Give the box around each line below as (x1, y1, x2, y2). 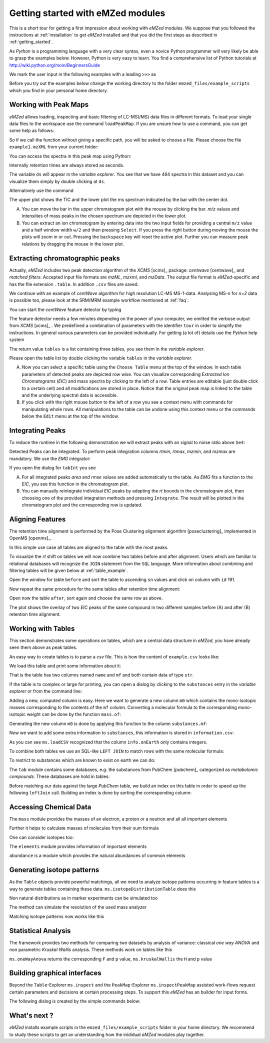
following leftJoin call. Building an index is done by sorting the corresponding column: (9, 789, 192, 795)
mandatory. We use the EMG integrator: (9, 455, 91, 461)
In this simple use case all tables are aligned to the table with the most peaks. (9, 544, 168, 550)
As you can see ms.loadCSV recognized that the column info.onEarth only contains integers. (9, 739, 207, 745)
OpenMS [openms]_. (9, 535, 52, 541)
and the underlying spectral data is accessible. (21, 392, 118, 398)
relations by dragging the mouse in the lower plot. (21, 240, 124, 247)
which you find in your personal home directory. (9, 87, 108, 93)
